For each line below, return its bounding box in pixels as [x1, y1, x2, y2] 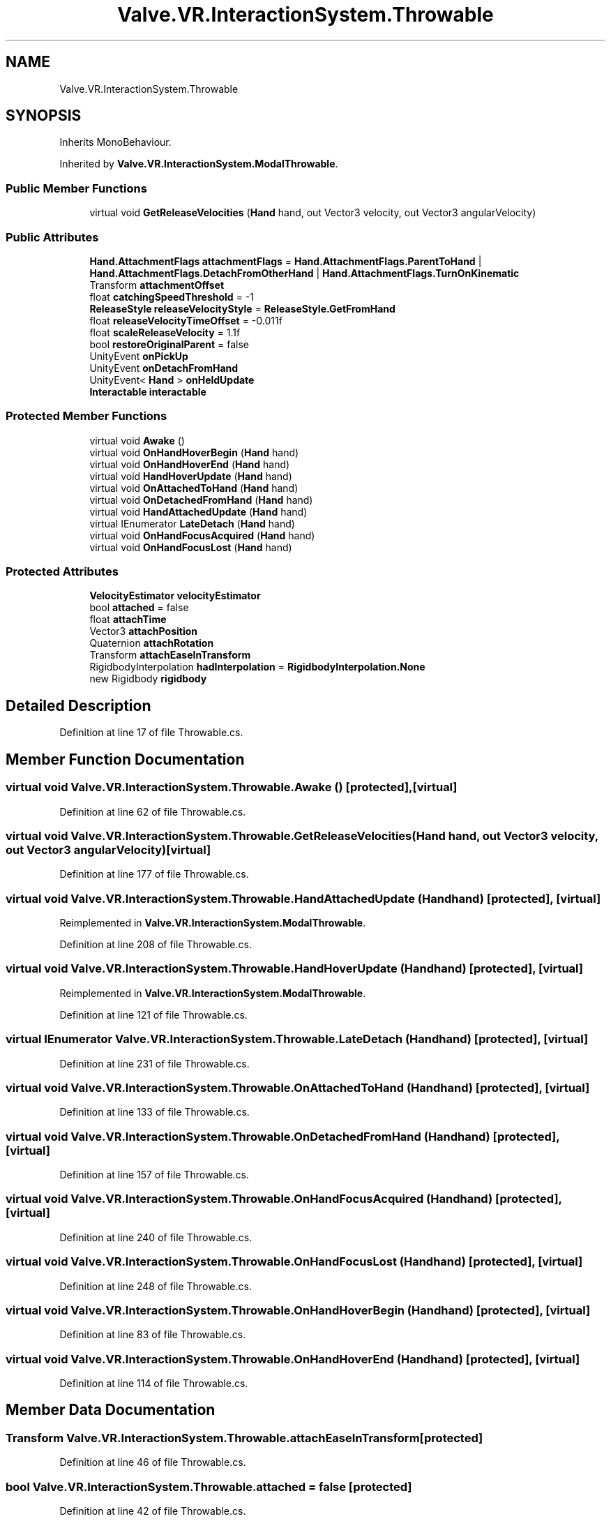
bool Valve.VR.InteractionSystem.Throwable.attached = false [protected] [6, 1479, 412, 1494]
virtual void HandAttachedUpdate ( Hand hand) [89, 505, 308, 518]
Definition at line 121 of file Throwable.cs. [59, 1008, 248, 1021]
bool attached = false [89, 601, 189, 614]
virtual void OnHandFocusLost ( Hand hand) [89, 541, 292, 553]
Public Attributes [6, 230, 99, 244]
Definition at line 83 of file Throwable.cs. [59, 1328, 246, 1341]
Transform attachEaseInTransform [89, 649, 251, 661]
